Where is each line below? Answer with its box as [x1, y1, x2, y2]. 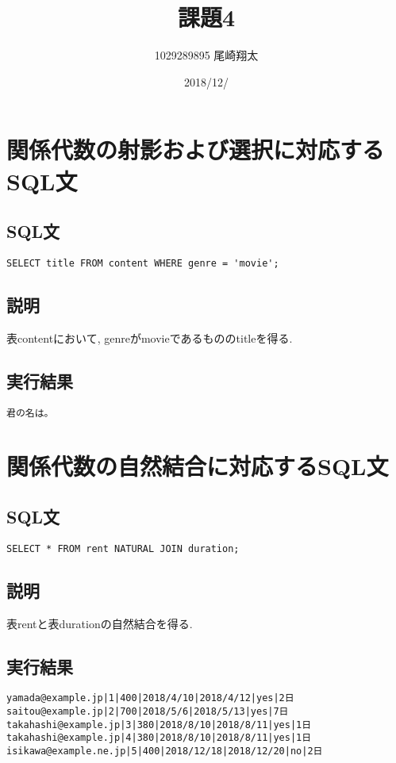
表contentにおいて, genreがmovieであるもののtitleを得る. [6, 329, 293, 346]
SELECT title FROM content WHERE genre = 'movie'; [6, 257, 279, 269]
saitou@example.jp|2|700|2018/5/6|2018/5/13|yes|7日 [6, 706, 289, 718]
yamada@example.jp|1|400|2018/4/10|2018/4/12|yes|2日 [6, 692, 294, 704]
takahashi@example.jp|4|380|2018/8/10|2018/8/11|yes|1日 [6, 732, 312, 744]
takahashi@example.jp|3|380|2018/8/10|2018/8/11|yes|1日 [6, 719, 312, 730]
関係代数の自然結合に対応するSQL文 [6, 450, 389, 482]
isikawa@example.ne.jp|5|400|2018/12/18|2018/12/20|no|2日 [6, 746, 323, 757]
